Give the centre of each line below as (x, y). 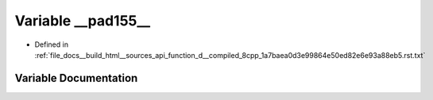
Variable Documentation (76, 78)
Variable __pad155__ (83, 21)
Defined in (52, 44)
